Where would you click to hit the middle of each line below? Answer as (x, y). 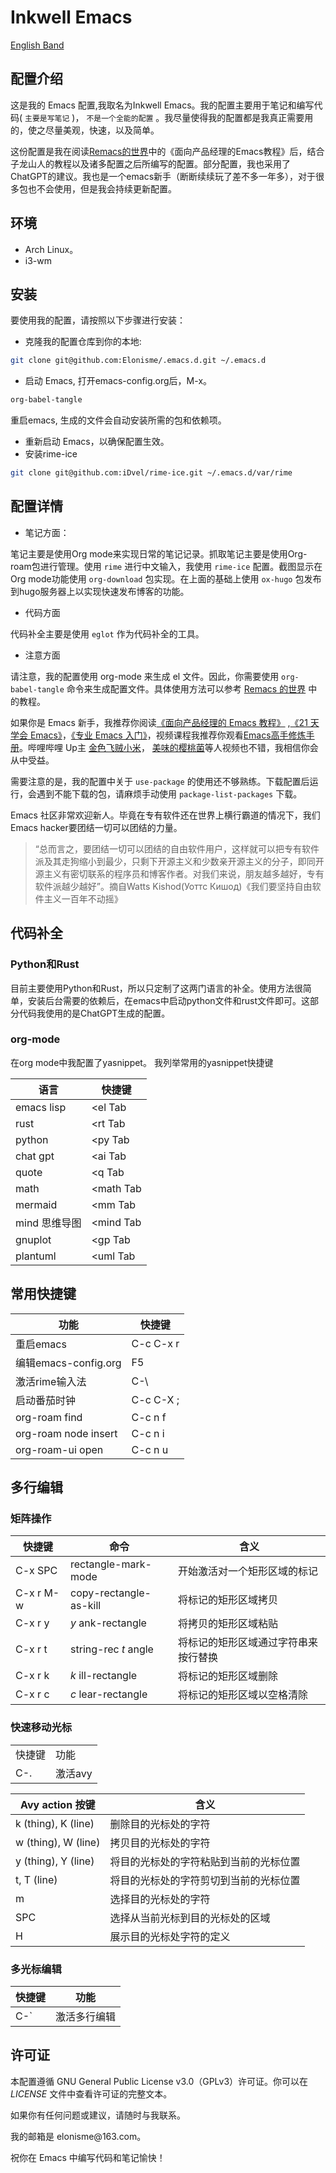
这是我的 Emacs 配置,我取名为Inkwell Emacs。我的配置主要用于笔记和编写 (162, 105)
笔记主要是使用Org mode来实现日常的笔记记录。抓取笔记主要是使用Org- (159, 553)
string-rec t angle (112, 1649)
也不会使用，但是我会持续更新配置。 (102, 188)
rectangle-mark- (111, 1564)
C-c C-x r (155, 1343)
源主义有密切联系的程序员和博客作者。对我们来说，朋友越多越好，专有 (179, 873)
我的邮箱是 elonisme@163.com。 (78, 2136)
